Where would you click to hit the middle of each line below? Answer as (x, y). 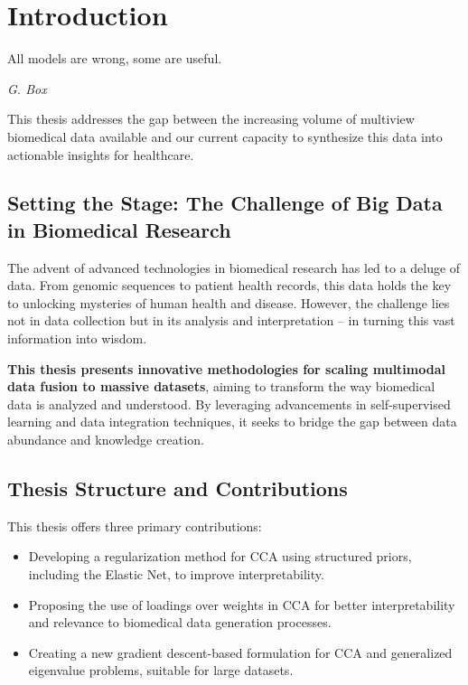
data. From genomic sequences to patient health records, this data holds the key (229, 285)
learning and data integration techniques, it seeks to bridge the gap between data (232, 422)
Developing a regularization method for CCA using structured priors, (220, 556)
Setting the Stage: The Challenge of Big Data (225, 203)
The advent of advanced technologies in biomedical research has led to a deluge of (234, 267)
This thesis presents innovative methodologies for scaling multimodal (226, 368)
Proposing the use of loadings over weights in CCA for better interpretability (242, 604)
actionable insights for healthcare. (101, 154)
